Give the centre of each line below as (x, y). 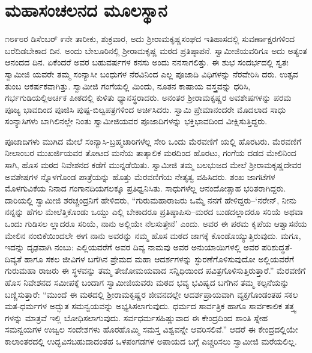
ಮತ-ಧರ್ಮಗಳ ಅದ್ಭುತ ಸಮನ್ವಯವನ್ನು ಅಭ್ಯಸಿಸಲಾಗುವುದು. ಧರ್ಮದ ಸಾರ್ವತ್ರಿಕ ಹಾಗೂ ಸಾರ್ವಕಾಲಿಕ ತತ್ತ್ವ (150, 306)
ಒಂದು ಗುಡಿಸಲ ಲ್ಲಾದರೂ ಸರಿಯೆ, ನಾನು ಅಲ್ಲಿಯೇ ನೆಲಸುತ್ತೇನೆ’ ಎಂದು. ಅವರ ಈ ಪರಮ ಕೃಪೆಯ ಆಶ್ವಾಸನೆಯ (156, 224)
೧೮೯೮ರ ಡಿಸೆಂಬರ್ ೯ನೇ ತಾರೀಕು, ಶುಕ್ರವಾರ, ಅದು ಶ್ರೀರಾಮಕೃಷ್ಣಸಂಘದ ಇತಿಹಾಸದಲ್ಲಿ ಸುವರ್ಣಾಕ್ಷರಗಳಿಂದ (150, 39)
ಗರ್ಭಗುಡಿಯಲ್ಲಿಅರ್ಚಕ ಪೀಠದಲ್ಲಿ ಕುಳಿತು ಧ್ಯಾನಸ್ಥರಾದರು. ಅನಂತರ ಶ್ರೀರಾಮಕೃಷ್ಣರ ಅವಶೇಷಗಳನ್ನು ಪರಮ (148, 98)
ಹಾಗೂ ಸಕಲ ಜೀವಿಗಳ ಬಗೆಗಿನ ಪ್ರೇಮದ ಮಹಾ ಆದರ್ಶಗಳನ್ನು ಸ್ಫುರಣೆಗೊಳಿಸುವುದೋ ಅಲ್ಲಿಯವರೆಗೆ (159, 258)
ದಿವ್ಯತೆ (13, 258)
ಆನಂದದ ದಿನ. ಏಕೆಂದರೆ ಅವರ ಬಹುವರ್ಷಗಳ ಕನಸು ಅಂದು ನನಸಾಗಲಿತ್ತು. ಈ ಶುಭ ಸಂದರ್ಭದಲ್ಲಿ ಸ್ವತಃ (147, 62)
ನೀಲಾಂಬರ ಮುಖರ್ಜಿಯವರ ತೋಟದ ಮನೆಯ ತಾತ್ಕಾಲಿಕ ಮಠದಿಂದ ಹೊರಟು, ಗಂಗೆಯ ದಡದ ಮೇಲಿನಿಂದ (151, 153)
